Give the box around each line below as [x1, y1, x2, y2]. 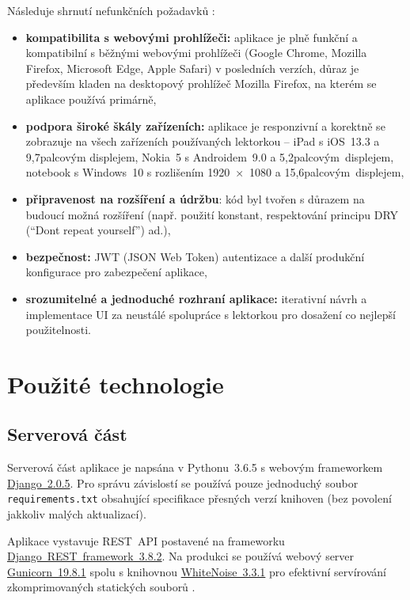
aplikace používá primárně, [25, 90, 157, 107]
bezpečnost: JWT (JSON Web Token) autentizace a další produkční [25, 248, 365, 264]
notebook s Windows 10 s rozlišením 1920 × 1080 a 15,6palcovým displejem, [25, 164, 404, 180]
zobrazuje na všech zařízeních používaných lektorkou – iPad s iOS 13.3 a [25, 133, 380, 150]
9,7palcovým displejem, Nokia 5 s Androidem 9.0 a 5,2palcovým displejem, [25, 148, 394, 165]
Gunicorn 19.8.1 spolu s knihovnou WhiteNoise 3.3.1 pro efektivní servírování [7, 563, 386, 579]
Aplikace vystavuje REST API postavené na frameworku [7, 532, 285, 549]
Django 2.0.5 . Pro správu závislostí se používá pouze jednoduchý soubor [7, 474, 359, 491]
